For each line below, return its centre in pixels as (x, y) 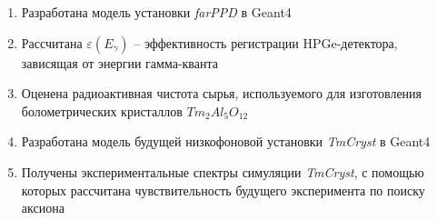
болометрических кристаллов (102, 110)
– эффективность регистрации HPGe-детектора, (266, 42)
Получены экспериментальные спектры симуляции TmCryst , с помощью (223, 171)
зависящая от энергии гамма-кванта (119, 62)
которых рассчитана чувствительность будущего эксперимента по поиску (223, 190)
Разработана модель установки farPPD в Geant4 (156, 12)
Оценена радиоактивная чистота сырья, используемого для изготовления (222, 93)
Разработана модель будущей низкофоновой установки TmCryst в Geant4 (226, 141)
